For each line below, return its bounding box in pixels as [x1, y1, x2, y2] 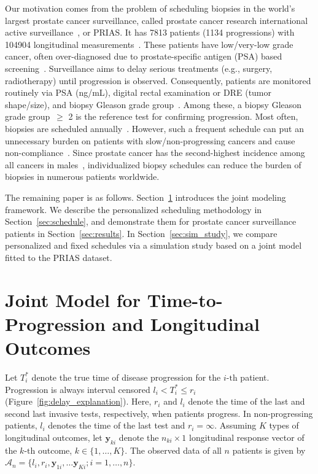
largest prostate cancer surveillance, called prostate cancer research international [5, 14, 308, 26]
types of [269, 419, 299, 432]
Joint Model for [5, 287, 141, 312]
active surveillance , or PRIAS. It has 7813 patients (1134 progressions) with [5, 26, 295, 39]
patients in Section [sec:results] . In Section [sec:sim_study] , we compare [5, 227, 277, 239]
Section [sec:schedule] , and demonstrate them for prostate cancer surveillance [5, 215, 297, 228]
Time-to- [147, 287, 223, 312]
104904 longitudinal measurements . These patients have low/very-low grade [5, 37, 293, 50]
